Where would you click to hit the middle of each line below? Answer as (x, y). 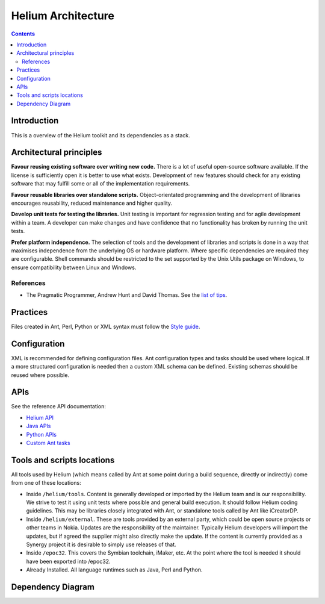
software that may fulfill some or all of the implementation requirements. (101, 184)
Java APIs (39, 426)
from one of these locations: (46, 483)
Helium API (40, 417)
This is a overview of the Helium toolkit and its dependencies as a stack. (101, 135)
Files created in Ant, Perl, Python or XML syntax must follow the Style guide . (106, 326)
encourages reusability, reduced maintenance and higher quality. (92, 203)
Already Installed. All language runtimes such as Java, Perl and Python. (114, 570)
